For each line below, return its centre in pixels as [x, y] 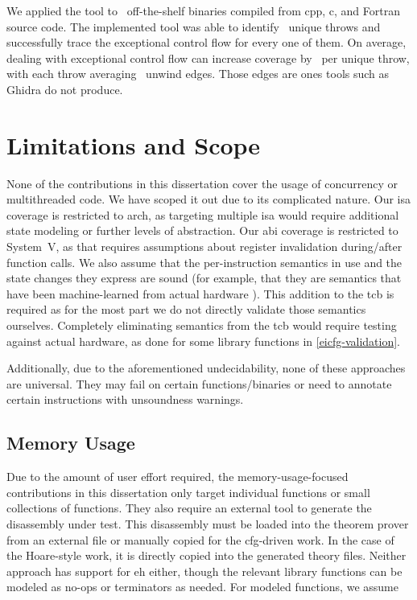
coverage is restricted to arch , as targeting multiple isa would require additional [203, 214]
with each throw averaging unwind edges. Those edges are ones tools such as [198, 74]
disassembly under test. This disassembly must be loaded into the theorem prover [208, 523]
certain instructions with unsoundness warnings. [125, 399]
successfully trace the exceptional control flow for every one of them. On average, [206, 42]
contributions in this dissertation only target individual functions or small [188, 492]
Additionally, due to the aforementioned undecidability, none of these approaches [206, 368]
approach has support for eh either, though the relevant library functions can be [204, 571]
